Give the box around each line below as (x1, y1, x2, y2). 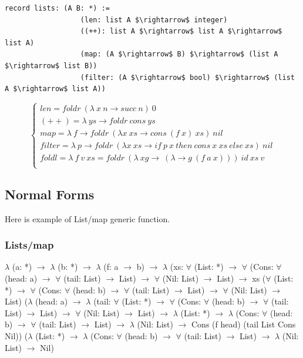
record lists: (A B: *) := (5, 4, 110, 12)
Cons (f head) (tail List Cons (191, 318, 296, 330)
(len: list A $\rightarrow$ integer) (80, 15, 228, 24)
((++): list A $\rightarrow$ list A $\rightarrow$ (80, 27, 282, 36)
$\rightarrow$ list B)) (5, 61, 97, 70)
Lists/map (5, 237, 54, 252)
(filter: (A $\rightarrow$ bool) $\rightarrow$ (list (80, 73, 295, 82)
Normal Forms (5, 185, 95, 203)
